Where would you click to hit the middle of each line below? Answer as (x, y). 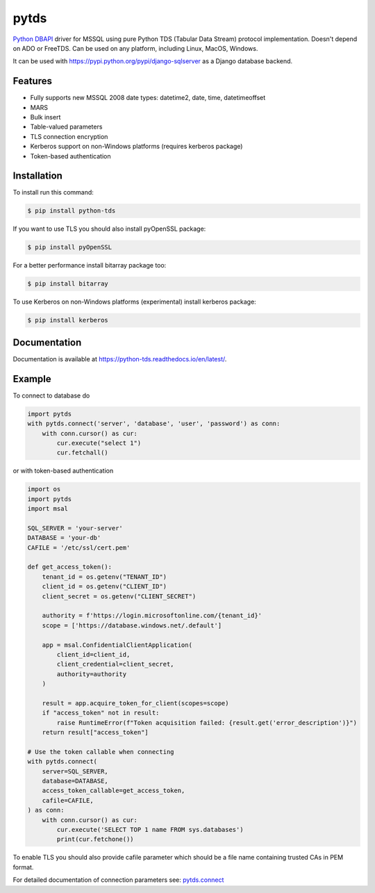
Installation (37, 176)
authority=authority (92, 674)
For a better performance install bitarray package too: (90, 265)
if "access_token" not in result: (101, 713)
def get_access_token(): (70, 567)
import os (44, 489)
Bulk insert (45, 117)
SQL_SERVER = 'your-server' (75, 528)
